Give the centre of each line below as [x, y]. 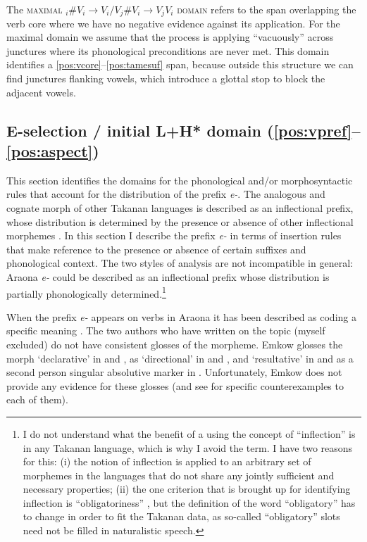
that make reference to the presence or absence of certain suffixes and [156, 249]
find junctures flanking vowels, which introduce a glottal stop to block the [166, 78]
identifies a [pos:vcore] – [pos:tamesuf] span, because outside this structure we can [180, 64]
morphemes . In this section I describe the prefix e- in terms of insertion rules [174, 235]
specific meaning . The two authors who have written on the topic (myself [166, 330]
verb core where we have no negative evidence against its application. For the [173, 23]
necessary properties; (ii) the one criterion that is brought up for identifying [187, 489]
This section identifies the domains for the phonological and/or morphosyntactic [180, 180]
